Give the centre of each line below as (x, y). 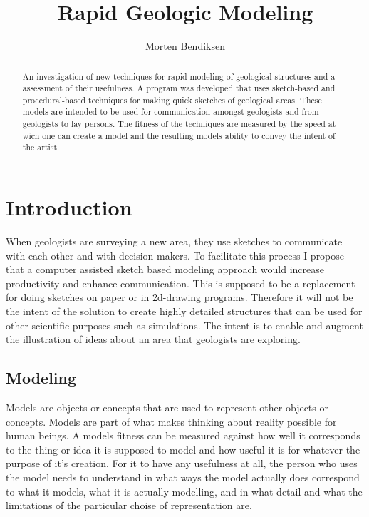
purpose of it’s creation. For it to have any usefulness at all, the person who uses (182, 463)
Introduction (69, 207)
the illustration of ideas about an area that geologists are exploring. (153, 339)
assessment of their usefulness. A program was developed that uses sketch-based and (179, 88)
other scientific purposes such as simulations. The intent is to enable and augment (184, 325)
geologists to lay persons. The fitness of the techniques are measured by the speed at (179, 124)
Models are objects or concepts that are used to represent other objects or (167, 407)
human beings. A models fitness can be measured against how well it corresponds (183, 435)
